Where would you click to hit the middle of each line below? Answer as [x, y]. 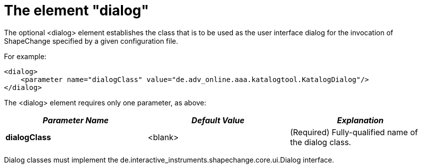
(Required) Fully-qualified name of [354, 132]
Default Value [218, 120]
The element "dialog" [77, 10]
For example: [25, 56]
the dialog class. [320, 142]
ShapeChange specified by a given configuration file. [91, 41]
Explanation [360, 120]
